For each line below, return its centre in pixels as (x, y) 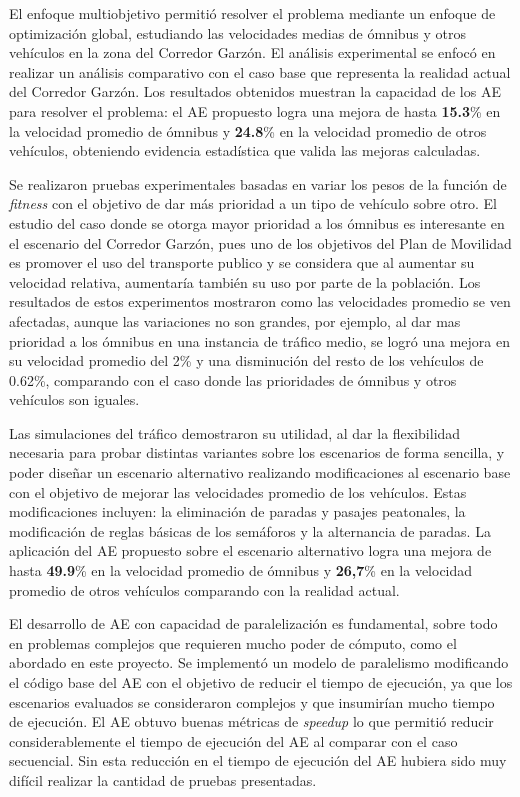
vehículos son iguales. (74, 399)
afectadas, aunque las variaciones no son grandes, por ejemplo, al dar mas (235, 320)
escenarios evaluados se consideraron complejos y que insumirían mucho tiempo (252, 701)
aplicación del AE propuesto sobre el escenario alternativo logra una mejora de (250, 550)
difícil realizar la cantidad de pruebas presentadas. (163, 779)
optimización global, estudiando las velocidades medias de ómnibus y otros (238, 32)
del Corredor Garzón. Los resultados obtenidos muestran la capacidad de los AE (255, 91)
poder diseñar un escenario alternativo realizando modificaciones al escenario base (260, 472)
